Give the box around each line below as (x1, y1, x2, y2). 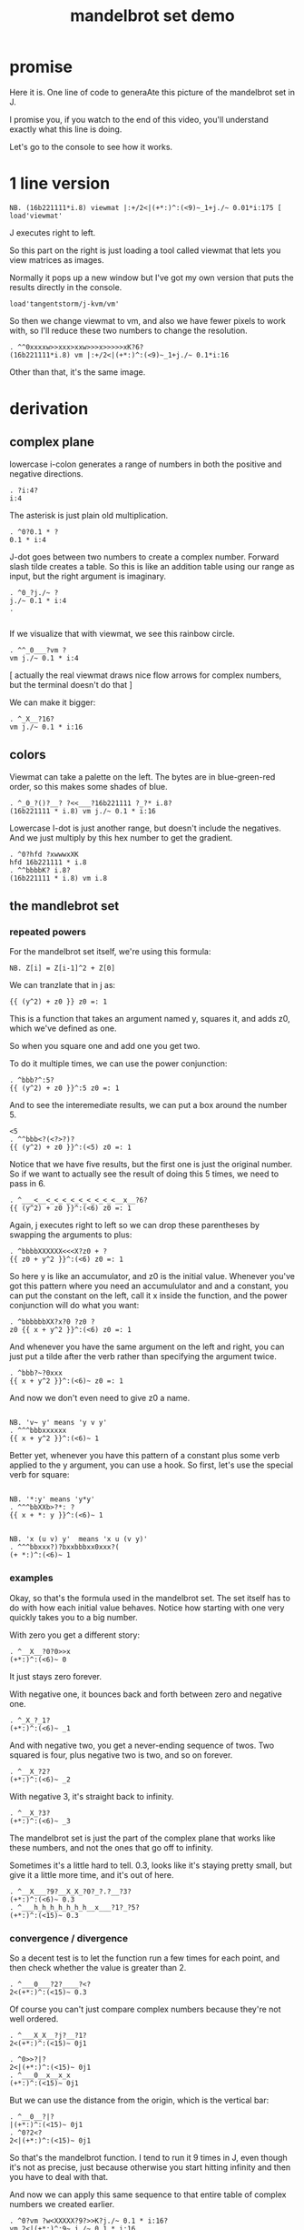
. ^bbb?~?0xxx (9, 1368, 64, 1378)
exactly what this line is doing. (9, 124, 123, 135)
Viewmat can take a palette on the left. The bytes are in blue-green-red (9, 771, 276, 782)
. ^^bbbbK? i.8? (9, 865, 71, 874)
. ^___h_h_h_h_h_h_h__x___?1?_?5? (9, 1902, 141, 1912)
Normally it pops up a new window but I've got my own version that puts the (9, 272, 294, 283)
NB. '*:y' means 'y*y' (9, 1495, 95, 1504)
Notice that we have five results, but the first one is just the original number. (9, 1159, 293, 1170)
